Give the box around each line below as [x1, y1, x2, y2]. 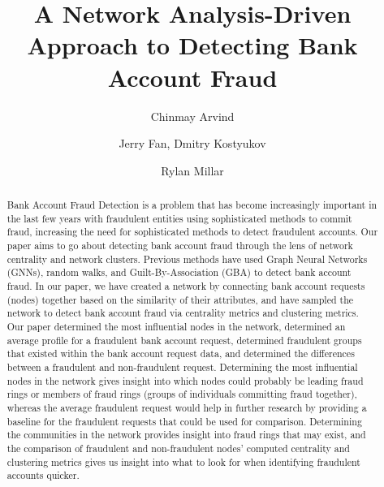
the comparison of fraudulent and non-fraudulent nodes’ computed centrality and [6, 441, 350, 455]
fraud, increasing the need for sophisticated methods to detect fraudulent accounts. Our [6, 225, 378, 239]
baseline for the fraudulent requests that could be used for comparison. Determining [6, 414, 362, 428]
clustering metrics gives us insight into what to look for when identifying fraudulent [6, 455, 360, 468]
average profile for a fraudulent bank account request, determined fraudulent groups [6, 333, 362, 347]
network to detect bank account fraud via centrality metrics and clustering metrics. [6, 306, 359, 320]
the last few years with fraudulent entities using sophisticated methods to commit [6, 211, 352, 225]
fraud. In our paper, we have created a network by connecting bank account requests [6, 279, 365, 293]
